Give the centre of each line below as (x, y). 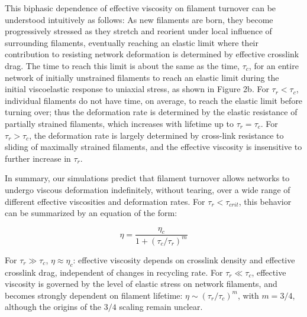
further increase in (38, 158)
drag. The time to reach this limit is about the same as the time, (122, 65)
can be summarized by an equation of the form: (91, 213)
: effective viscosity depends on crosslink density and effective (184, 259)
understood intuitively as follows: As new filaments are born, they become (139, 19)
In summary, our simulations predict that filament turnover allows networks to (147, 178)
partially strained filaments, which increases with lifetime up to (119, 123)
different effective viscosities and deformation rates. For (105, 201)
